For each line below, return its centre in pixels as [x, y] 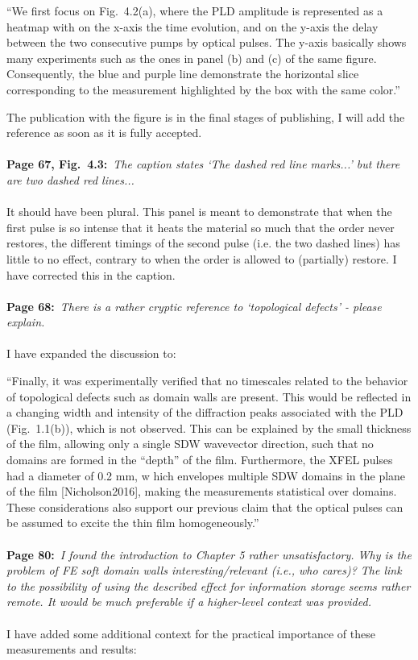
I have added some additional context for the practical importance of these [191, 633]
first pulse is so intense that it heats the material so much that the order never [201, 227]
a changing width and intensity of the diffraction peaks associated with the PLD [205, 412]
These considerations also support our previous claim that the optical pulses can [205, 506]
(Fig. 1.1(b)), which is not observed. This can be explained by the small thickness [209, 428]
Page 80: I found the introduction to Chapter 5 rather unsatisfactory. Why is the [209, 554]
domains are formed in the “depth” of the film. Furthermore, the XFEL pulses [200, 460]
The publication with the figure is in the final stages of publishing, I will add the [206, 116]
